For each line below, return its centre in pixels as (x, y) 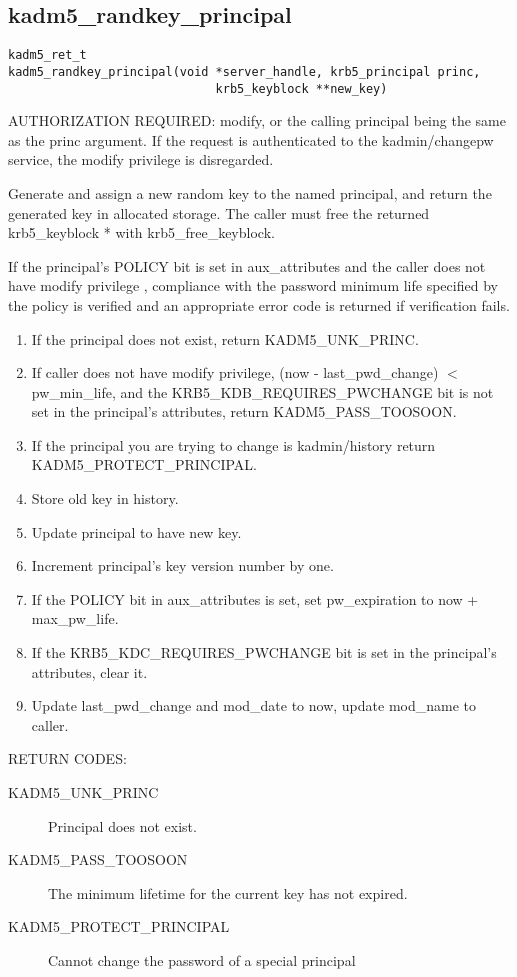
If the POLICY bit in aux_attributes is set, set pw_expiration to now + (255, 598)
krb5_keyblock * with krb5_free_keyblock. (141, 232)
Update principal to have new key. (136, 531)
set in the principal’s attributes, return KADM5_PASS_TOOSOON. (244, 411)
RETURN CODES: (67, 758)
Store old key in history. (105, 498)
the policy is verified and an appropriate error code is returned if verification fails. (259, 304)
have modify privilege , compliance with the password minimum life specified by (253, 285)
